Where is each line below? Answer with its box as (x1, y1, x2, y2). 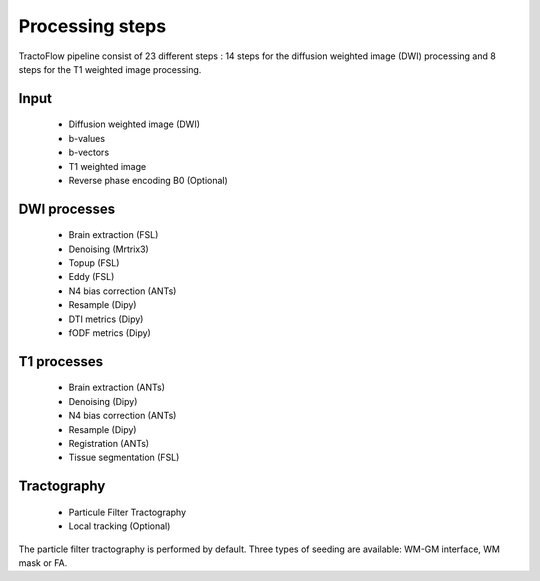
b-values (68, 132, 105, 144)
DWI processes (18, 200, 116, 217)
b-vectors (68, 146, 110, 159)
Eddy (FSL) (68, 271, 115, 283)
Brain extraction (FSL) (68, 229, 159, 241)
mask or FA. (18, 556, 68, 569)
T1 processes (18, 353, 104, 370)
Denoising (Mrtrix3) (68, 243, 149, 255)
